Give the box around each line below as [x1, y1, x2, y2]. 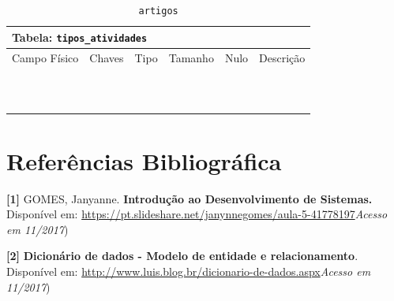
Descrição [259, 49, 306, 65]
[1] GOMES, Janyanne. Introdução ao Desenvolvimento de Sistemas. [6, 190, 373, 206]
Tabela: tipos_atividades [12, 28, 148, 45]
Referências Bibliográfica [6, 144, 282, 177]
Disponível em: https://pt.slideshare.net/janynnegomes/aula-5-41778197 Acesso [6, 206, 388, 222]
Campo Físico [12, 49, 79, 65]
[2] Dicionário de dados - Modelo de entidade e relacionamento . [6, 247, 358, 264]
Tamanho [168, 49, 214, 65]
